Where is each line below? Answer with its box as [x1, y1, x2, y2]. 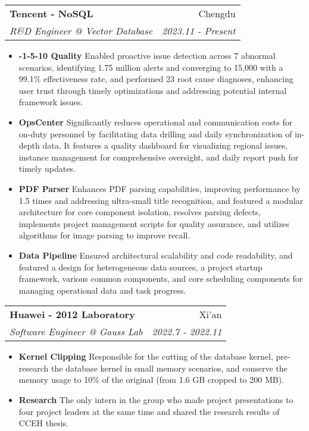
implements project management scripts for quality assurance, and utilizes [18, 217, 289, 229]
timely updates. [18, 162, 76, 175]
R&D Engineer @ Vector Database [10, 24, 153, 37]
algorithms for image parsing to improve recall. [18, 229, 191, 241]
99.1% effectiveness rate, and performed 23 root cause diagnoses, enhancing [18, 73, 294, 85]
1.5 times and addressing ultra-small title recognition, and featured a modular [18, 194, 304, 206]
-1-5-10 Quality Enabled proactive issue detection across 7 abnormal [18, 49, 276, 61]
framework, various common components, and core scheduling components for [18, 272, 303, 285]
